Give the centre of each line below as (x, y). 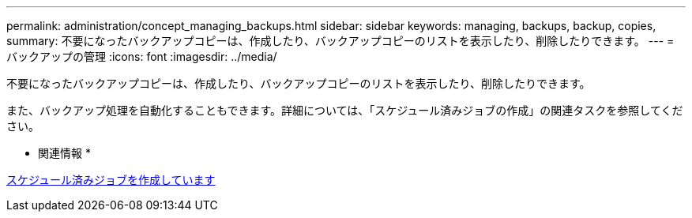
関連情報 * (64, 153)
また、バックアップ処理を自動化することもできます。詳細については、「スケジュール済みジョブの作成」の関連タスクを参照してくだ (345, 110)
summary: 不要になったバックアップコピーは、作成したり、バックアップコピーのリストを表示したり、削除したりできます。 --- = (340, 41)
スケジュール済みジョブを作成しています (111, 180)
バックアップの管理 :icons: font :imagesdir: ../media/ (142, 56)
